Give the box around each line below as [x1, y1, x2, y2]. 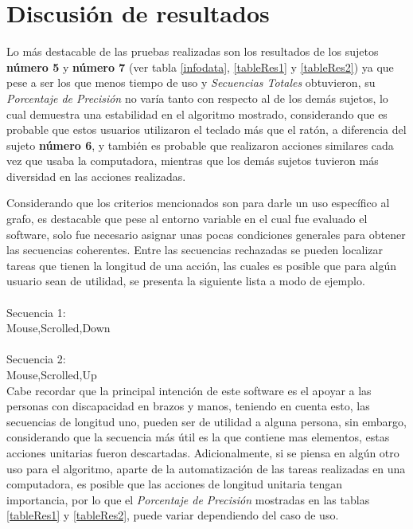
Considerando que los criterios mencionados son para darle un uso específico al [6, 194, 390, 211]
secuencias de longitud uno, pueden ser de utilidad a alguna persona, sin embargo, [6, 413, 407, 429]
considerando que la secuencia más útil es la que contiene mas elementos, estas [6, 429, 390, 445]
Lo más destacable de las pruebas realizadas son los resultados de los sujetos [6, 43, 379, 60]
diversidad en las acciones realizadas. [6, 167, 186, 184]
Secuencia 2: [6, 351, 66, 367]
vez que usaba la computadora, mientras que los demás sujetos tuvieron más [6, 152, 379, 169]
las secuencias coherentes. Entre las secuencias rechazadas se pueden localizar [6, 241, 384, 258]
